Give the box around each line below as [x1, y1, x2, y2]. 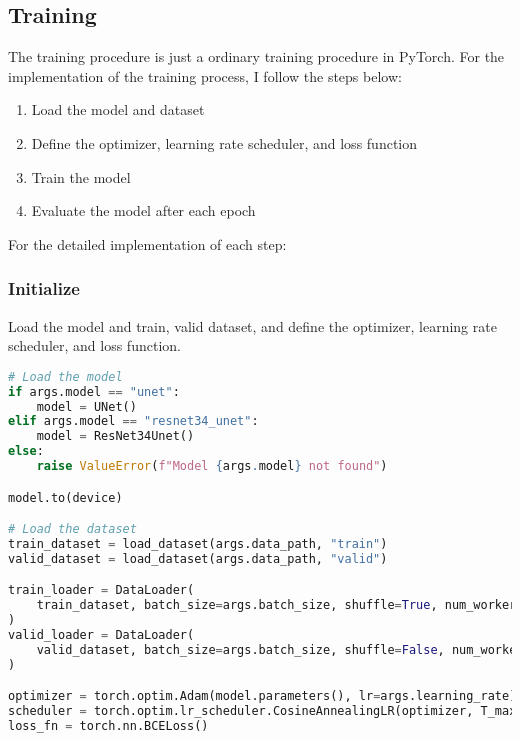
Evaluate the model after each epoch [31, 200, 256, 221]
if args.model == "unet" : [8, 384, 180, 399]
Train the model [31, 166, 131, 187]
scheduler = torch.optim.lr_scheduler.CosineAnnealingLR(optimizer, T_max [8, 704, 517, 719]
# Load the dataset [8, 522, 137, 537]
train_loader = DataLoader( [8, 583, 195, 598]
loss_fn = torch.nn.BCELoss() [8, 719, 209, 734]
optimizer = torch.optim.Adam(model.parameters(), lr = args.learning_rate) [8, 689, 517, 704]
